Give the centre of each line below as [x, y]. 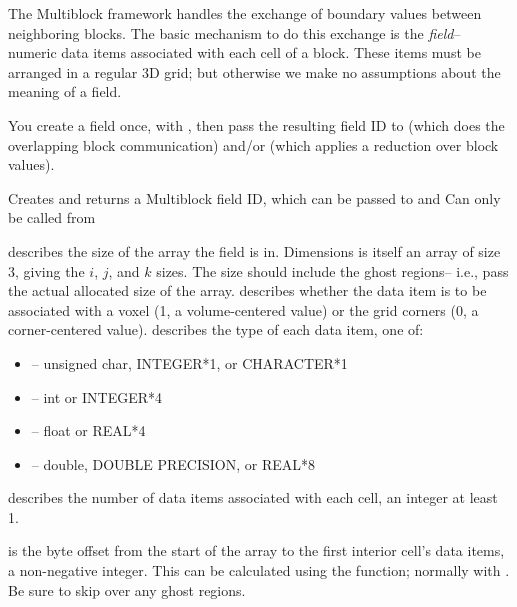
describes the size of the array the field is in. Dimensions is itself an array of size [254, 250]
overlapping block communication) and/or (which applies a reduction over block [253, 144]
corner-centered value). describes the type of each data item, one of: [216, 329]
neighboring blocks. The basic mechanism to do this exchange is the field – [234, 32]
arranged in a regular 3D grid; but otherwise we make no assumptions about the [254, 71]
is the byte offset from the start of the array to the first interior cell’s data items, [256, 550]
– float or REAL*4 [88, 430]
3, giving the [46, 270]
